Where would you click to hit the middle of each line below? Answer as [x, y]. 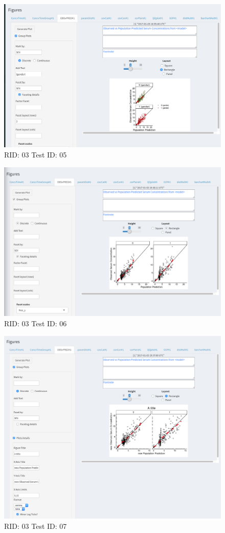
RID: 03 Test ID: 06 [36, 323]
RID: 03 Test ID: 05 [36, 155]
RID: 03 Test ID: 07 [36, 526]
